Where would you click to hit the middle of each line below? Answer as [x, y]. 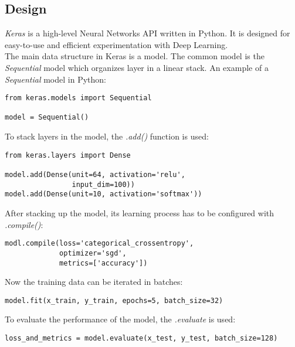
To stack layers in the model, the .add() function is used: [107, 136]
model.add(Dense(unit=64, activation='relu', [95, 175]
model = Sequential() [47, 118]
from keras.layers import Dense [68, 155]
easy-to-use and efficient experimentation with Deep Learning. [116, 44]
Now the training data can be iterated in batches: [94, 282]
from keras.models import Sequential [78, 98]
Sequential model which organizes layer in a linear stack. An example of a [137, 67]
